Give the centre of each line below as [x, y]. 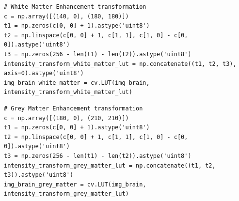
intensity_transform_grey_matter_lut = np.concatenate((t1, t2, [110, 165]
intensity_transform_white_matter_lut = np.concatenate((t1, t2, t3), [120, 64]
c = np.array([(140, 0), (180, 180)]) [66, 16]
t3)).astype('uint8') [39, 175]
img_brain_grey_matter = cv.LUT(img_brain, [75, 184]
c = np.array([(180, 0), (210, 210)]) [66, 118]
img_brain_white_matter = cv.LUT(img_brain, [77, 83]
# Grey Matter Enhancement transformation [73, 108]
